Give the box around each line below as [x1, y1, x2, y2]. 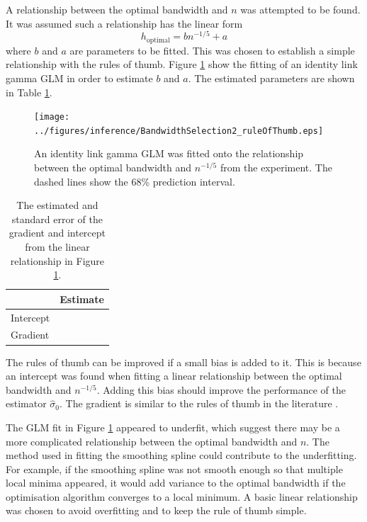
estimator [6, 396, 47, 411]
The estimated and [16, 198, 98, 212]
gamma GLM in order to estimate [6, 70, 153, 85]
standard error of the [11, 211, 103, 226]
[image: [34, 112, 70, 123]
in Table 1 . [6, 84, 52, 99]
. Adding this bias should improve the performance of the [96, 382, 346, 397]
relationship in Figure [10, 253, 105, 268]
